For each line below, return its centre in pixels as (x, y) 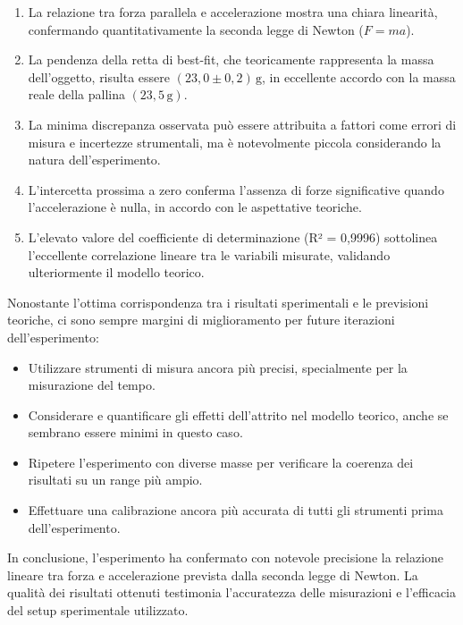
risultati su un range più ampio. (115, 480)
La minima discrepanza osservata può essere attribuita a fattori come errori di (242, 124)
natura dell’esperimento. (94, 160)
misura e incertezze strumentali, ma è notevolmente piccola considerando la (235, 142)
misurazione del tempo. (92, 385)
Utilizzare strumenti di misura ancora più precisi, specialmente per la (218, 367)
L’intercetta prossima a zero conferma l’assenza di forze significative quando (236, 189)
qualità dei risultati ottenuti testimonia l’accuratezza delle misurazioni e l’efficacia (231, 592)
